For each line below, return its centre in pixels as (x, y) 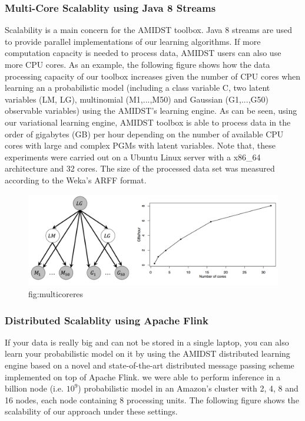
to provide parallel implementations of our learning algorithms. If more (133, 41)
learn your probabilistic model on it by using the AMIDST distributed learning (147, 353)
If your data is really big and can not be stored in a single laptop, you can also (147, 342)
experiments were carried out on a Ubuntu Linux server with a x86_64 (133, 157)
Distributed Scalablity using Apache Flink (107, 320)
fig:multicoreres (56, 293)
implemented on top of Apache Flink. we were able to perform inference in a (143, 376)
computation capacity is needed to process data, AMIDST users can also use (143, 53)
